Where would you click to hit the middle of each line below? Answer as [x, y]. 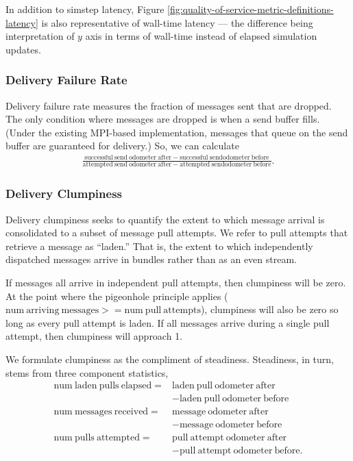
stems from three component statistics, [87, 372]
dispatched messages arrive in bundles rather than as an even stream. [151, 259]
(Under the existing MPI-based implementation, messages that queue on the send [177, 132]
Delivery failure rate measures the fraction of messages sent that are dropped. [169, 105]
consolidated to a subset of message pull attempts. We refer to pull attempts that [177, 233]
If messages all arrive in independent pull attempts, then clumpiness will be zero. [176, 282]
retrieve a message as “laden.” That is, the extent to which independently [159, 246]
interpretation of [40, 36]
